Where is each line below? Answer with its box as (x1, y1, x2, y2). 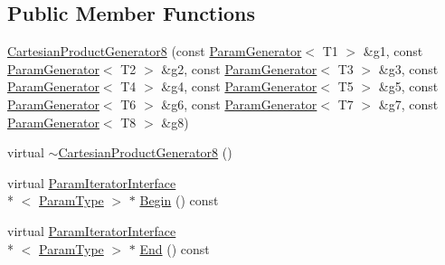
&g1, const (363, 42, 423, 61)
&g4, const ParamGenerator (161, 77, 317, 96)
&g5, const (378, 77, 439, 96)
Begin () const (139, 191, 219, 210)
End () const (139, 239, 210, 258)
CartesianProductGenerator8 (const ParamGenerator (7, 42, 302, 61)
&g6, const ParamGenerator (161, 94, 317, 113)
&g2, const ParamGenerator (161, 59, 317, 78)
